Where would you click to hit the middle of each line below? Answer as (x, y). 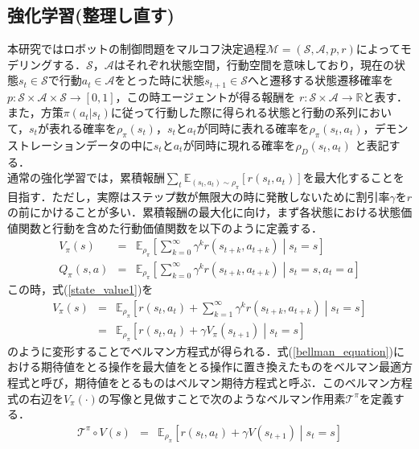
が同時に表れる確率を (253, 128)
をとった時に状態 (160, 80)
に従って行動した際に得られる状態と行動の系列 (234, 112)
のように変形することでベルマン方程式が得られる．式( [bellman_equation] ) (200, 350)
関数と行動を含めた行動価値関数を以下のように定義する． (170, 227)
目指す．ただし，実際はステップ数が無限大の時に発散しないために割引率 (199, 196)
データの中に (119, 144)
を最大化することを (353, 177)
